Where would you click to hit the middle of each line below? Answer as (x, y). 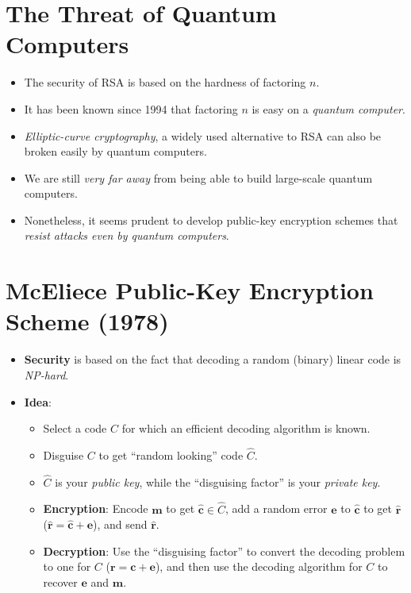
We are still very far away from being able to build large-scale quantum (198, 177)
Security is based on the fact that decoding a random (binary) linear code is (213, 359)
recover (60, 581)
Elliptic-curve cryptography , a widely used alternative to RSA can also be (203, 135)
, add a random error (277, 508)
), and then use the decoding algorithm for (259, 566)
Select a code (75, 428)
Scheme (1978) (87, 321)
